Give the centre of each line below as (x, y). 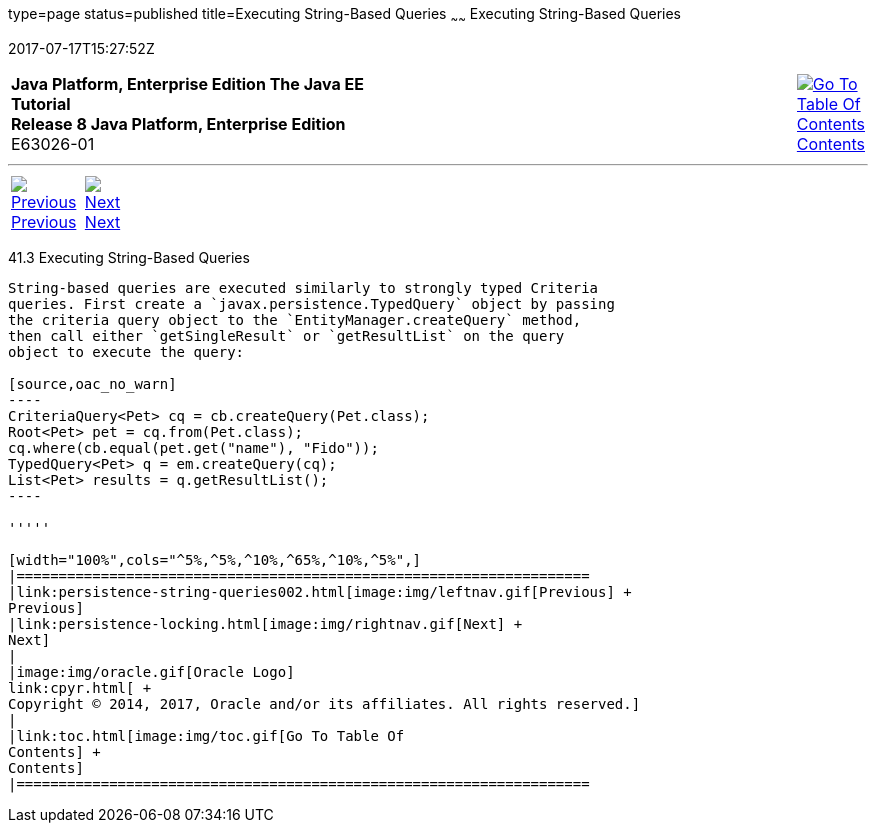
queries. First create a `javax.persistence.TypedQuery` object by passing (311, 303)
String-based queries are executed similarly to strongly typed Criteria (303, 287)
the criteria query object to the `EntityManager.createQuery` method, (295, 319)
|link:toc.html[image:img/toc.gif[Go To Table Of (206, 735)
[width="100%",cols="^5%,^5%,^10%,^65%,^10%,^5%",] (215, 559)
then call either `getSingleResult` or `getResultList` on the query (286, 335)
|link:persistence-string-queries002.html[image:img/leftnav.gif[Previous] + (320, 591)
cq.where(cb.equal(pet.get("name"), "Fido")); (193, 447)
